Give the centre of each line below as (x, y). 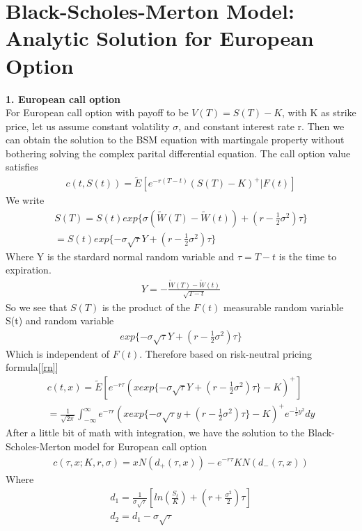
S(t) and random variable (60, 320)
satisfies (22, 167)
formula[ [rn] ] (32, 367)
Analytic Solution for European (160, 38)
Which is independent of (58, 353)
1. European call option (63, 98)
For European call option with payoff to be (97, 112)
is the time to (308, 256)
